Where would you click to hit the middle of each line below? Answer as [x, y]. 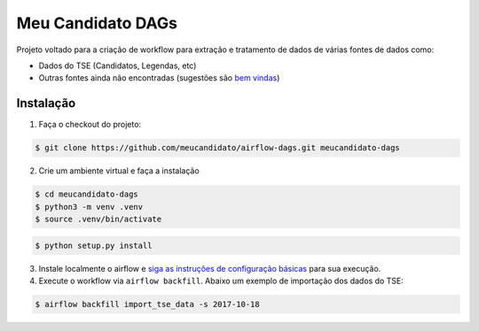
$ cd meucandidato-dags [87, 194]
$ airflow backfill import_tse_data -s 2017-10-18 [148, 304]
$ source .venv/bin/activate [98, 219]
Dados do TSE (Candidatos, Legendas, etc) [118, 65]
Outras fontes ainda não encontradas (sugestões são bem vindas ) [159, 78]
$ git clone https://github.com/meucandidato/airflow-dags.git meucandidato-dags [218, 148]
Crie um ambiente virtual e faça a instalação [119, 171]
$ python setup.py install [94, 245]
